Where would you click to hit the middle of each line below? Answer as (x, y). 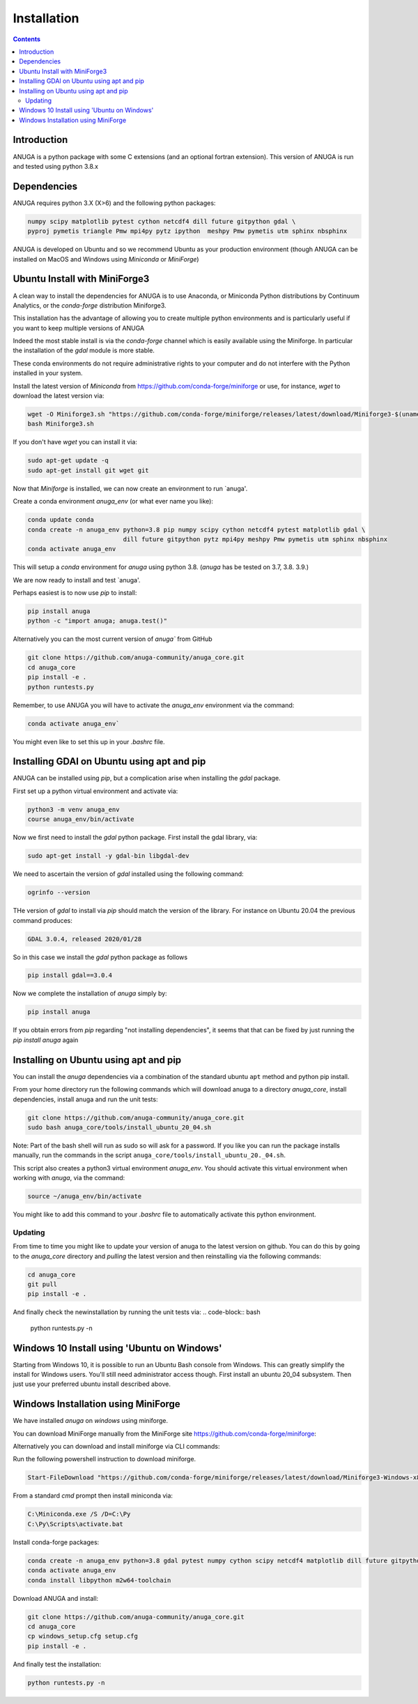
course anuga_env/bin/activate (81, 819)
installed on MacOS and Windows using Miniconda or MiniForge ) (106, 259)
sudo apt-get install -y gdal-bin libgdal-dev (108, 856)
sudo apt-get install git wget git (88, 470)
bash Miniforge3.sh (61, 424)
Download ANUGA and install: (56, 1598)
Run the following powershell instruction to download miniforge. (104, 1459)
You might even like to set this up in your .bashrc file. (89, 741)
